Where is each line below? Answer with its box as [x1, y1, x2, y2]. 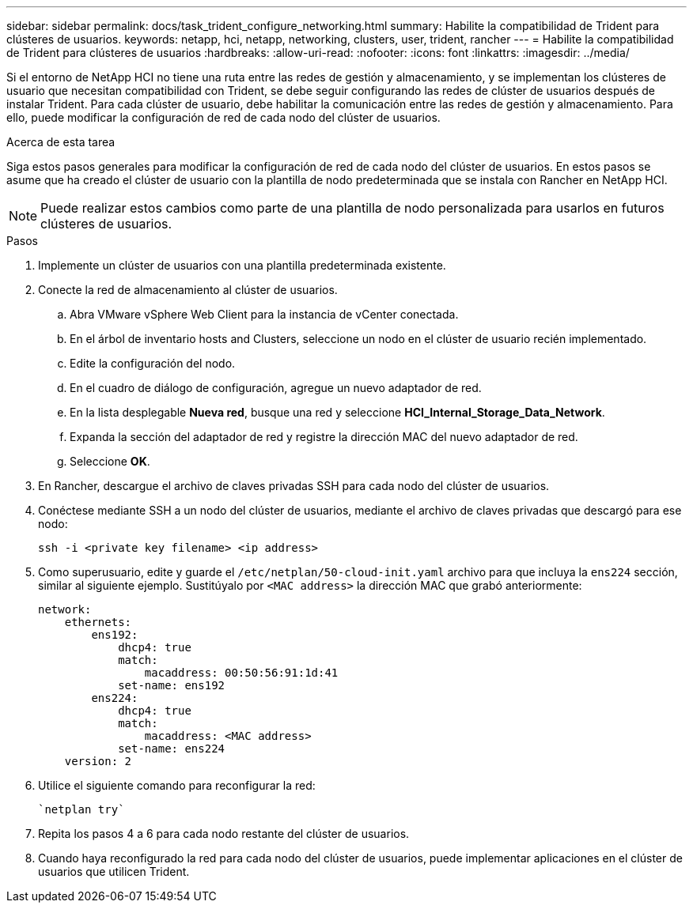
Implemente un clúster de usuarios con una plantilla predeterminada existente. [38, 258, 446, 272]
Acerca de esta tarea [6, 135, 116, 149]
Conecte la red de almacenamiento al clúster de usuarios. [38, 283, 338, 296]
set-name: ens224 [118, 742, 225, 755]
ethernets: [64, 616, 132, 628]
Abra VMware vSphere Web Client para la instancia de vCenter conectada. [70, 307, 459, 321]
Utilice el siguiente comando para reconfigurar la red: [38, 779, 316, 792]
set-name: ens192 [118, 679, 225, 692]
